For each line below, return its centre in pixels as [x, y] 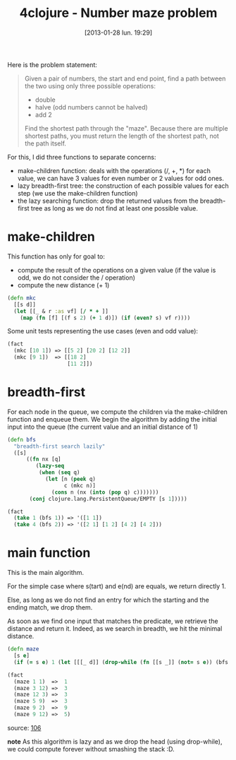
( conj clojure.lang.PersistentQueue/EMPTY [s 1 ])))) [108, 499]
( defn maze [23, 649]
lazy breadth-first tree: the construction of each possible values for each [123, 186]
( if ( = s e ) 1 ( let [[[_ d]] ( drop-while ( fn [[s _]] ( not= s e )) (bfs [121, 662]
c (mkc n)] [80, 485]
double [45, 100]
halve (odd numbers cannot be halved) [91, 107]
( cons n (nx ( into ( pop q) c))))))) [105, 492]
